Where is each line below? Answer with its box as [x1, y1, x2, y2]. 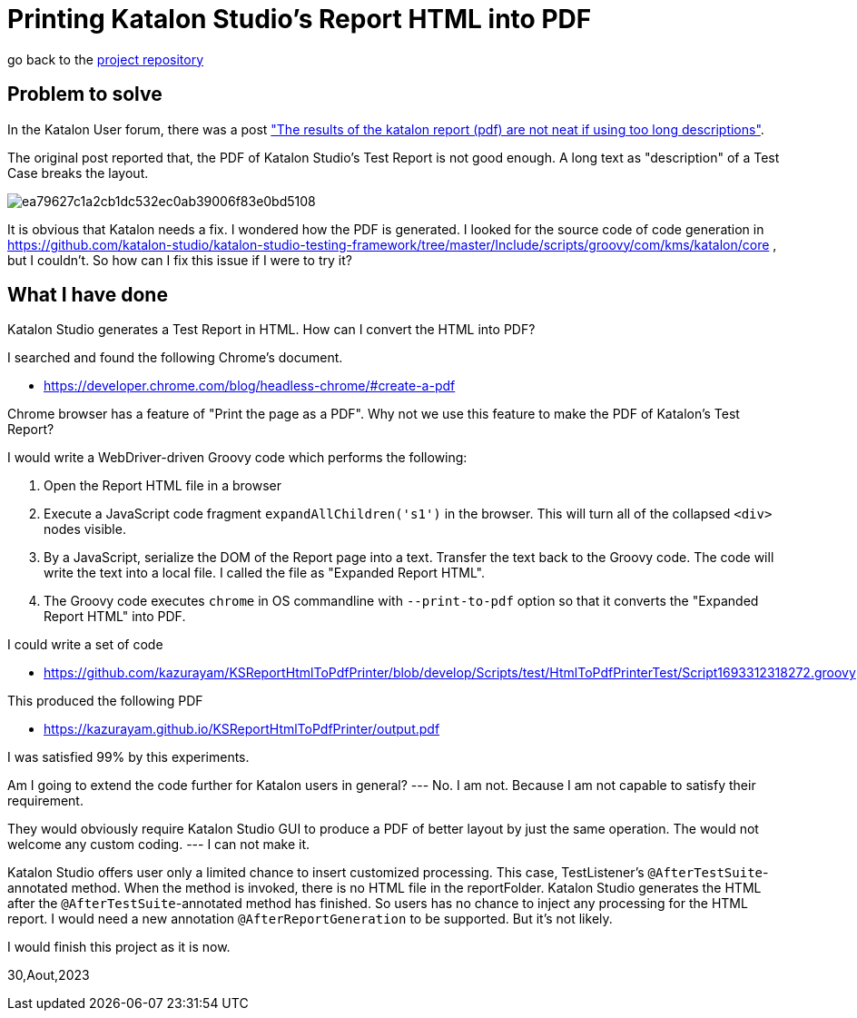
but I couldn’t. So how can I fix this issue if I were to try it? [7, 252, 352, 268]
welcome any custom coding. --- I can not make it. [7, 836, 310, 853]
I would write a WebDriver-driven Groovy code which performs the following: [7, 450, 468, 466]
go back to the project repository [7, 51, 204, 67]
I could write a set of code [7, 637, 163, 653]
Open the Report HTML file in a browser [44, 478, 281, 494]
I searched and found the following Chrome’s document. [7, 350, 343, 366]
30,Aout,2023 [7, 967, 90, 983]
